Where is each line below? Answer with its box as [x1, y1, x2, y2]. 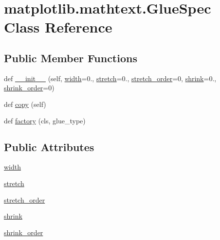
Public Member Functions [4, 50, 137, 65]
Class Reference [4, 17, 112, 37]
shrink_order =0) [4, 83, 55, 93]
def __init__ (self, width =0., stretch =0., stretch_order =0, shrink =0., [4, 73, 217, 83]
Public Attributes [4, 139, 94, 154]
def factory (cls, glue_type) [4, 115, 86, 125]
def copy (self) [4, 99, 46, 109]
